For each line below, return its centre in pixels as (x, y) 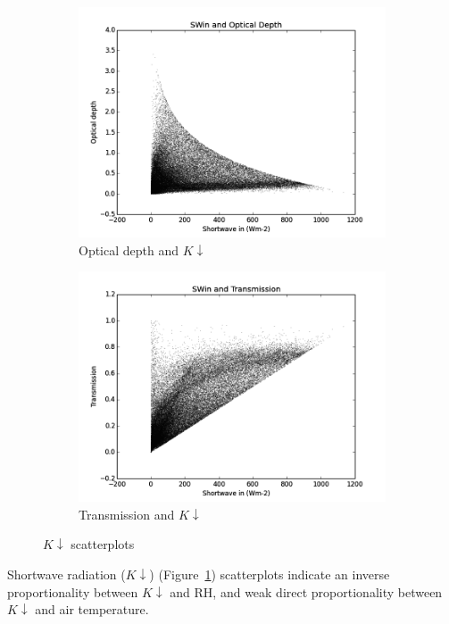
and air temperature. (92, 609)
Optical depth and (129, 250)
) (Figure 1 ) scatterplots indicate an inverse (270, 574)
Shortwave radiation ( (67, 574)
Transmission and (127, 514)
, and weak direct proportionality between (328, 591)
